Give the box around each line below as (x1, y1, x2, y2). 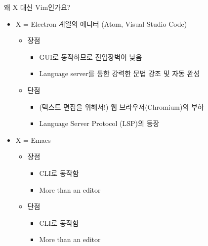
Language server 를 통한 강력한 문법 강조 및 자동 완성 (39, 68, 200, 79)
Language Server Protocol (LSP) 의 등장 (39, 118, 160, 128)
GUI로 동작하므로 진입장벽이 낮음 (39, 51, 142, 62)
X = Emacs (15, 134, 51, 145)
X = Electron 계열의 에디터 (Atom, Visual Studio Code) (15, 18, 187, 29)
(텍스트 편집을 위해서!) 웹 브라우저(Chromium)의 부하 (39, 101, 204, 112)
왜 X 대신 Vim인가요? (4, 2, 71, 12)
